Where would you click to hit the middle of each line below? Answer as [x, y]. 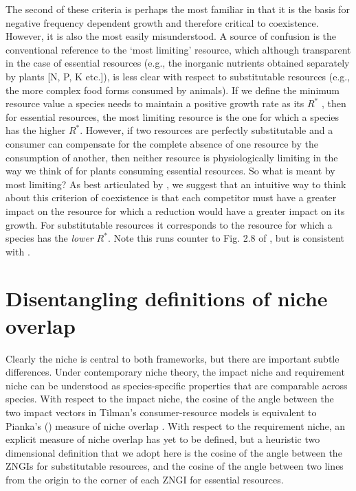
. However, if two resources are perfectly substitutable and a [207, 130]
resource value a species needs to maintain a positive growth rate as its [155, 103]
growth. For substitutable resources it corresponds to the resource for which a [169, 224]
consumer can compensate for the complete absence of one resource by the [162, 143]
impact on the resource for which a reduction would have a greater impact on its [175, 210]
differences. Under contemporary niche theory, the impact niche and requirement [175, 372]
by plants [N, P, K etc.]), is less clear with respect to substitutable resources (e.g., [178, 76]
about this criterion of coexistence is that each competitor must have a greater [171, 197]
